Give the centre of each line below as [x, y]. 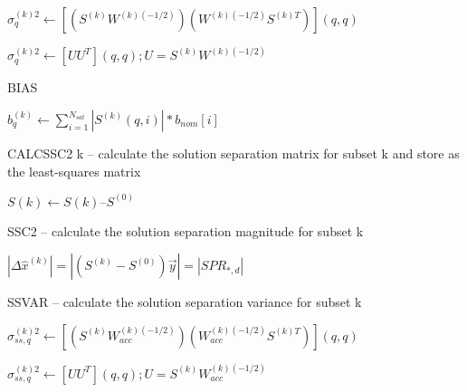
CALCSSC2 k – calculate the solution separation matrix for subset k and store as [233, 153]
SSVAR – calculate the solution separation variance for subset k [185, 302]
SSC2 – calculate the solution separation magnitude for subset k [186, 230]
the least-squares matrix [74, 171]
